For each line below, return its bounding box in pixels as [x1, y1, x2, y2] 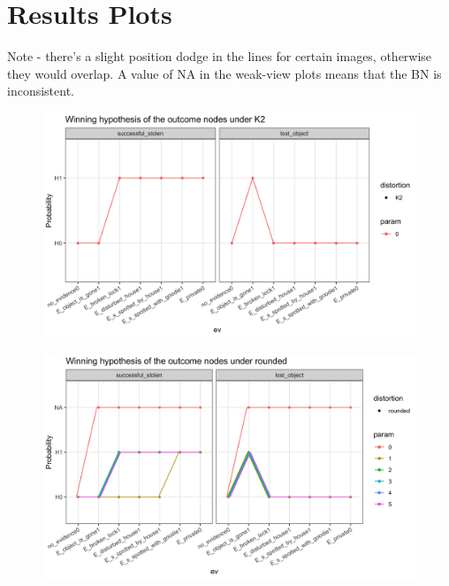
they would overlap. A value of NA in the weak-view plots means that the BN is [7, 64, 442, 82]
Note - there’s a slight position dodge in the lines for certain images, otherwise [7, 47, 432, 66]
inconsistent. [7, 81, 74, 100]
